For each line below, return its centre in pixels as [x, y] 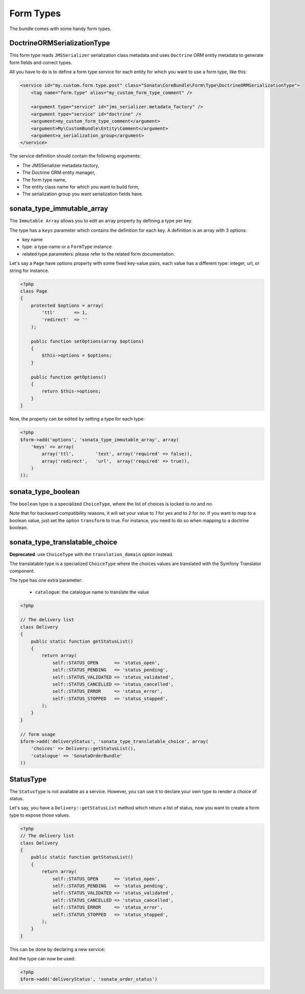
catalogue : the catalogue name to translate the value [92, 592]
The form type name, [44, 179]
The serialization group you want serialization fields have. [83, 194]
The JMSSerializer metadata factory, [61, 165]
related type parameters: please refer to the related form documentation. [99, 254]
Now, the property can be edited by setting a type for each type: [77, 419]
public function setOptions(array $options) [87, 341]
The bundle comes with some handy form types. [60, 29]
